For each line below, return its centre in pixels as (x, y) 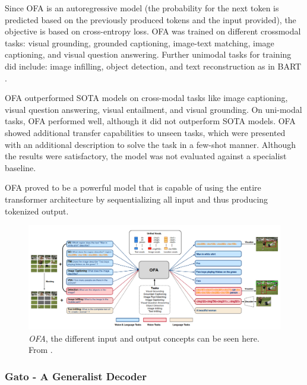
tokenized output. (37, 211)
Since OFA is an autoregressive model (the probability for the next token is (142, 8)
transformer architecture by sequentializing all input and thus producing (137, 199)
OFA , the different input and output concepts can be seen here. (144, 338)
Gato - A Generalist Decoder (76, 376)
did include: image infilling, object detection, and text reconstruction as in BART (153, 66)
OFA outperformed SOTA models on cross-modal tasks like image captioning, (146, 98)
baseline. (20, 167)
